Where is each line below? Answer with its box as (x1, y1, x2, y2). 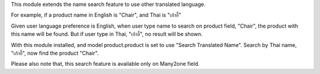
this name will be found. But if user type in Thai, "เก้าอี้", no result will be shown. (11, 31, 203, 38)
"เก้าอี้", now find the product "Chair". (11, 49, 99, 56)
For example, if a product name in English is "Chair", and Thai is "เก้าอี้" (11, 12, 181, 19)
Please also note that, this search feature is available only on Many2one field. (11, 60, 200, 68)
